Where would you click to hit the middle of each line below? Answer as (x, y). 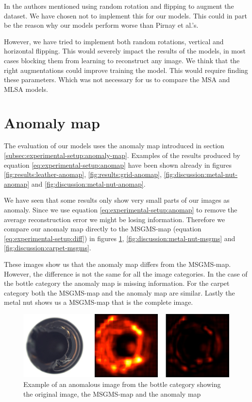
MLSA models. (26, 89)
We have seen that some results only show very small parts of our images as (117, 200)
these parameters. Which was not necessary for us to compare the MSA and (117, 79)
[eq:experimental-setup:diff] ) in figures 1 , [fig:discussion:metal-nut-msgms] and (120, 238)
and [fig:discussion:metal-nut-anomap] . (88, 184)
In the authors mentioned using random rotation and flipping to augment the (119, 6)
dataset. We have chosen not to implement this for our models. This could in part (126, 15)
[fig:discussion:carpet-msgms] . (48, 248)
